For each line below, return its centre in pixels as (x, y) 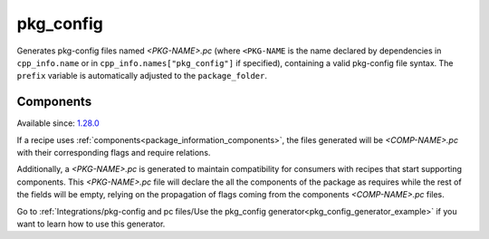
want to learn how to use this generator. (91, 224)
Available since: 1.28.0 (58, 123)
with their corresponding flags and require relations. (114, 153)
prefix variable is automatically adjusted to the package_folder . (142, 76)
